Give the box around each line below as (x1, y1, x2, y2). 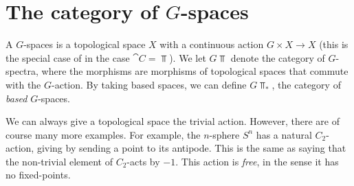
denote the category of (230, 50, 325, 65)
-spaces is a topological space (23, 37, 146, 51)
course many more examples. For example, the (5, 127, 201, 141)
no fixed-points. (5, 167, 71, 182)
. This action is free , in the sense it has (175, 154, 339, 168)
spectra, (5, 64, 38, 78)
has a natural (256, 127, 312, 141)
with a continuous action (159, 37, 264, 51)
